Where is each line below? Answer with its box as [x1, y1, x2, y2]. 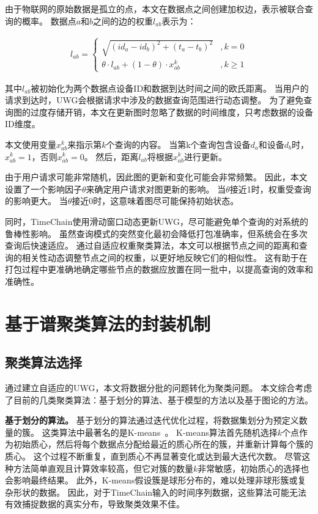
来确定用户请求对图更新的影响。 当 [86, 182, 226, 195]
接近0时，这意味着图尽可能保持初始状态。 [72, 194, 239, 207]
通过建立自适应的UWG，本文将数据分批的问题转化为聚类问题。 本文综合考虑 [5, 381, 312, 394]
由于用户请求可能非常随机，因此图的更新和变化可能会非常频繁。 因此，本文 [5, 171, 308, 183]
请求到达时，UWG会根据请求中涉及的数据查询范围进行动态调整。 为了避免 [5, 94, 304, 106]
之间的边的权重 [93, 14, 153, 27]
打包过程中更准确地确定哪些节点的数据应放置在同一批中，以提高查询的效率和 [5, 263, 313, 276]
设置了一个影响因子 [5, 182, 82, 195]
